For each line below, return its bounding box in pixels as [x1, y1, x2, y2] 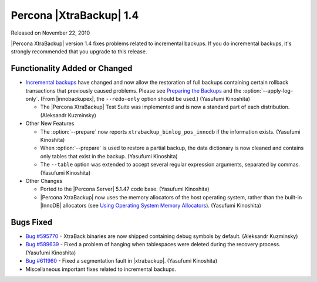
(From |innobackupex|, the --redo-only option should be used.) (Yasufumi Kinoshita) [40, 96, 251, 103]
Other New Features [25, 120, 75, 127]
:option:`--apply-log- [242, 87, 294, 94]
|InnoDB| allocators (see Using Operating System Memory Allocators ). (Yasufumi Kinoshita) [40, 202, 261, 209]
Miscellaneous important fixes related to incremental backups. [25, 266, 176, 273]
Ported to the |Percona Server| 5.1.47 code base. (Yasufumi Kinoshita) [40, 185, 210, 193]
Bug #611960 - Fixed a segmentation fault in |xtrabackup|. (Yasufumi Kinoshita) [25, 257, 218, 264]
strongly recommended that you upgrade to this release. [11, 48, 147, 55]
